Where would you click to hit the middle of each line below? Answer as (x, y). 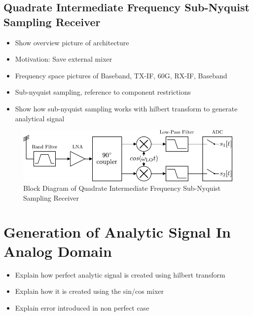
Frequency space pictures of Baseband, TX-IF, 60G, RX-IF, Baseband (121, 75)
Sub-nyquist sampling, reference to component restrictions (103, 92)
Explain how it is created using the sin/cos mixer (89, 291)
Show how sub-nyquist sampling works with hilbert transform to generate (126, 108)
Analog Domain (58, 251)
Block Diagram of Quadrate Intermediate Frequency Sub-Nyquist (122, 188)
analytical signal (40, 118)
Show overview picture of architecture (72, 42)
